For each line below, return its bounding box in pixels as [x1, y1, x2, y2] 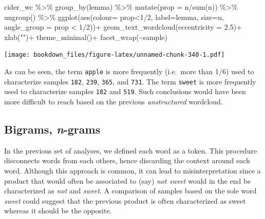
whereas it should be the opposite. [4, 205, 112, 216]
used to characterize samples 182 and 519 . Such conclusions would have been [4, 86, 246, 97]
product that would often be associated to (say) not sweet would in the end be [4, 175, 251, 186]
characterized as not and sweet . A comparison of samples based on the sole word [4, 185, 257, 196]
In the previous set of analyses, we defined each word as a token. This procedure [4, 145, 257, 156]
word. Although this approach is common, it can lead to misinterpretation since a [4, 165, 261, 176]
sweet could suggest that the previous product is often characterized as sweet [4, 195, 246, 206]
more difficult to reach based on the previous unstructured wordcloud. [4, 96, 223, 106]
